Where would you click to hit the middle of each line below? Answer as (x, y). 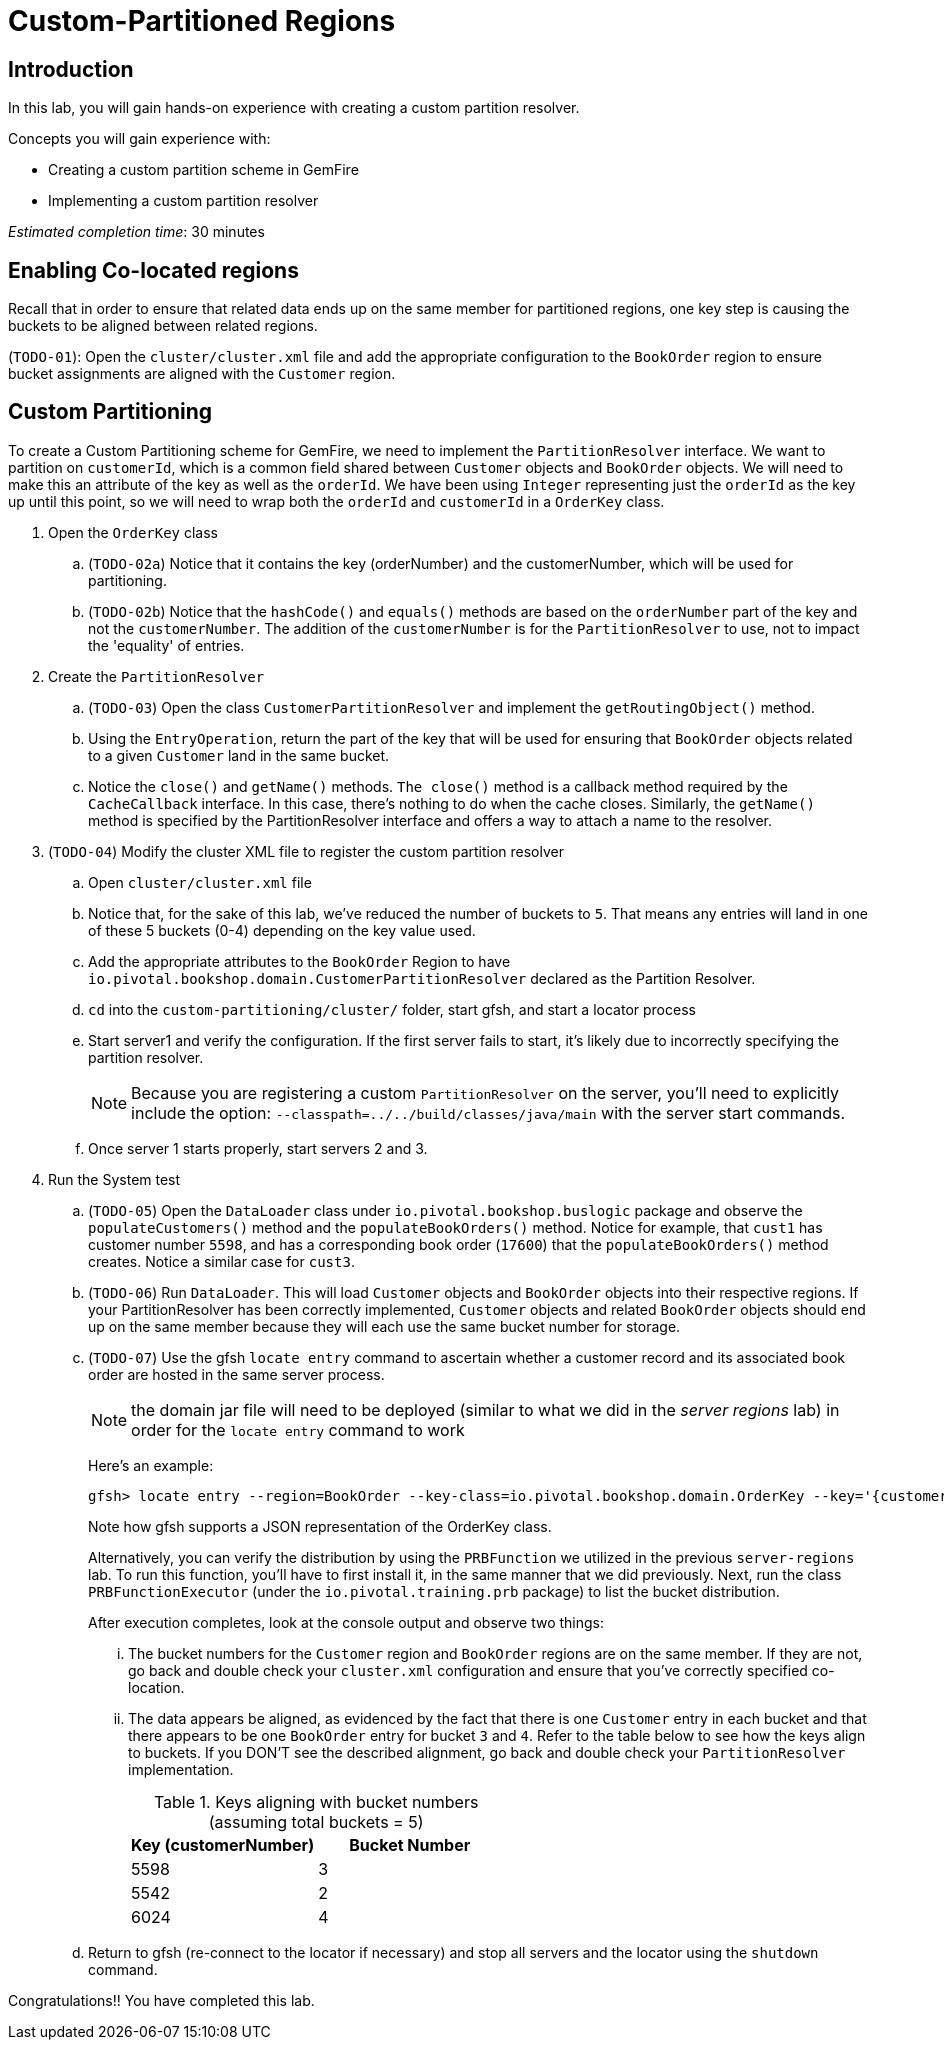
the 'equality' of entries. (166, 645)
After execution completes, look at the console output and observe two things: (346, 1622)
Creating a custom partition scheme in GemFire (203, 170)
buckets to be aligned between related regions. (163, 326)
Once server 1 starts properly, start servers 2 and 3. (258, 1148)
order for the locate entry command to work (298, 1429)
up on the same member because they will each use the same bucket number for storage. (384, 1326)
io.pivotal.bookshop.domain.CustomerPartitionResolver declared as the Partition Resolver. (422, 978)
